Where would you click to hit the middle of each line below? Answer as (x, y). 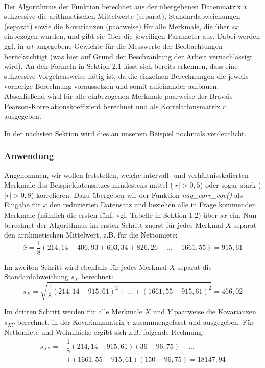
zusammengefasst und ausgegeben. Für (194, 322)
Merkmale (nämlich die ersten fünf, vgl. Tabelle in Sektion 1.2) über (111, 214)
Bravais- (222, 96)
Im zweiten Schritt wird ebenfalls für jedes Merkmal (86, 266)
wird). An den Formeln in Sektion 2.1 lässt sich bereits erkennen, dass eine (121, 66)
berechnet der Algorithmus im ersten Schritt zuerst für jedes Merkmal (114, 225)
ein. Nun (243, 214)
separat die (195, 266)
